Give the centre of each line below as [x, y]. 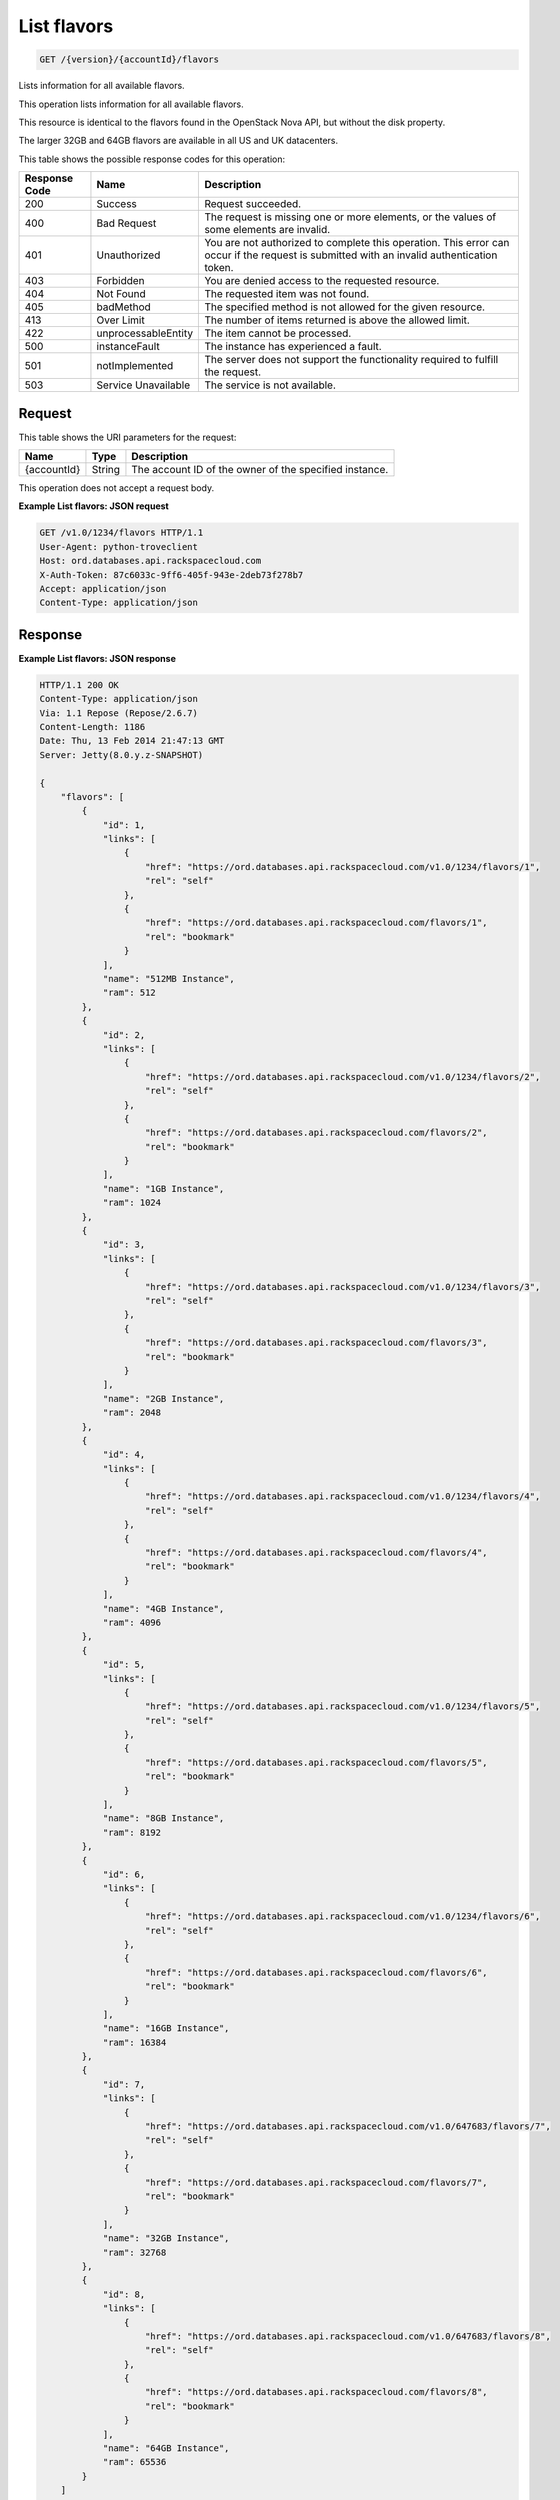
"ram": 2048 [132, 1413]
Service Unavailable [143, 385]
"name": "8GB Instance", [163, 1818]
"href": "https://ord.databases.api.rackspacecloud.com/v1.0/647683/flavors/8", [348, 2336]
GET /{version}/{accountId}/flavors [129, 59]
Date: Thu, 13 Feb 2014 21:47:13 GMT [132, 741]
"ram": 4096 [132, 1622]
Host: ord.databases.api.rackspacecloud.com [150, 561]
